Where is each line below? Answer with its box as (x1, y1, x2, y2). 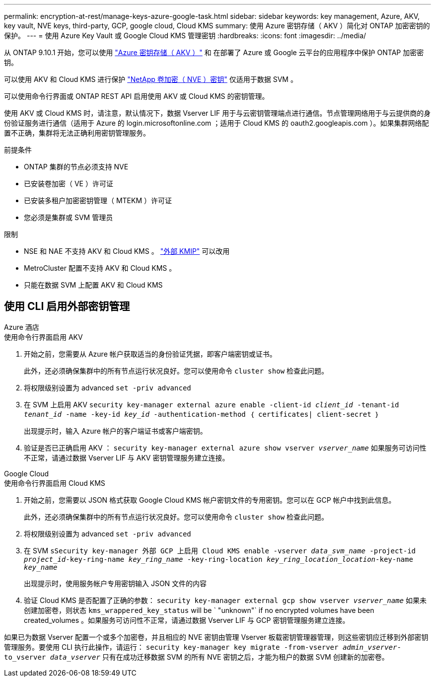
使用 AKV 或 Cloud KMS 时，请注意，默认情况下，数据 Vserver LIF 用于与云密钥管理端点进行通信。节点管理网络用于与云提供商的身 (4, 109, 431, 117)
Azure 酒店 (4, 322, 39, 331)
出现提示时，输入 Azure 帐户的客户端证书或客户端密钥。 (24, 426, 207, 435)
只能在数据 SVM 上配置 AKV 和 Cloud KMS (24, 281, 163, 289)
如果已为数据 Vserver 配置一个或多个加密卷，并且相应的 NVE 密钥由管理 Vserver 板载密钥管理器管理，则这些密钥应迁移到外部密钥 (4, 632, 429, 641)
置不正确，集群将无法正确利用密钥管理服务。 (4, 129, 150, 137)
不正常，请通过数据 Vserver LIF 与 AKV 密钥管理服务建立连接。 (24, 453, 229, 462)
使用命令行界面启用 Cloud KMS (4, 478, 105, 487)
